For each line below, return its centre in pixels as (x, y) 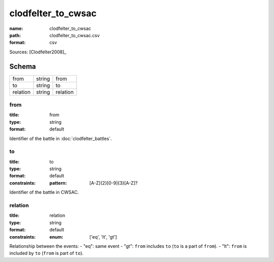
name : (16, 28)
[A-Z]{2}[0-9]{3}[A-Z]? (114, 183)
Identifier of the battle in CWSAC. (44, 192)
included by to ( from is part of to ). (46, 253)
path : (15, 35)
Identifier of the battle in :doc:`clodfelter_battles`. (61, 138)
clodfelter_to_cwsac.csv (75, 35)
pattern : (58, 183)
